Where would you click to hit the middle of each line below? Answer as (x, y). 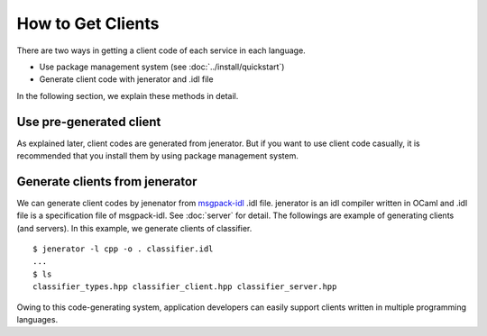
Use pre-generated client (89, 122)
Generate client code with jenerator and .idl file (126, 79)
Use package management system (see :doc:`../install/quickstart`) (162, 67)
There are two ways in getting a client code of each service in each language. (161, 50)
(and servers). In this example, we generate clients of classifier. (134, 228)
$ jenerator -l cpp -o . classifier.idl (123, 249)
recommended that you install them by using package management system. (158, 156)
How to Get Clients (88, 23)
